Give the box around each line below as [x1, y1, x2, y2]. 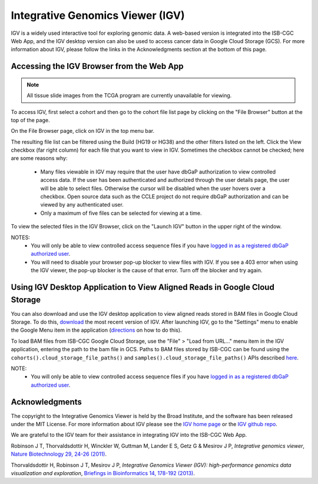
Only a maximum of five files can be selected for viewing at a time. [40, 210, 203, 217]
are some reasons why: [11, 155, 68, 162]
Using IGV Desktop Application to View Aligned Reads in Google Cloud [11, 282, 275, 292]
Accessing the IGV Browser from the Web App [11, 61, 184, 71]
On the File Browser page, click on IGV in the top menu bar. [11, 127, 155, 135]
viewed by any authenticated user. [40, 201, 124, 208]
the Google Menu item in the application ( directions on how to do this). [11, 326, 182, 333]
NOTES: [11, 234, 31, 241]
